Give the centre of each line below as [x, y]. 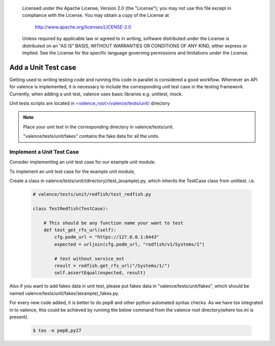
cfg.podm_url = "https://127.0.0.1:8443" [107, 237]
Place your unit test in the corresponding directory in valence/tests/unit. [99, 127]
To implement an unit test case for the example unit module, [72, 171]
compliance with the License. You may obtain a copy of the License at [95, 15]
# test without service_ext [89, 258]
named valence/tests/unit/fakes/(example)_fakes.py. [64, 293]
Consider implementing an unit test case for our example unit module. [82, 162]
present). [19, 317]
